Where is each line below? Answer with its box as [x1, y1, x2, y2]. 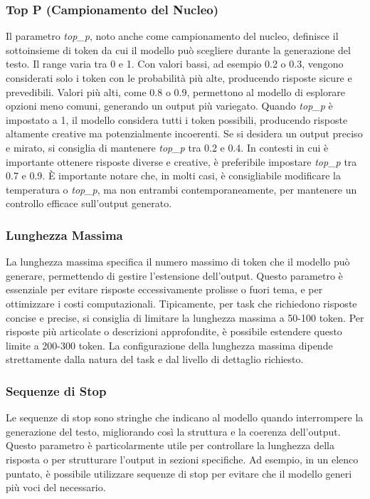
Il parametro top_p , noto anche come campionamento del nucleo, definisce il [6, 28, 339, 43]
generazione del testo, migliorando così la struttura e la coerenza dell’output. [6, 424, 341, 438]
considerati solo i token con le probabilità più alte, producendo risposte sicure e [6, 70, 352, 85]
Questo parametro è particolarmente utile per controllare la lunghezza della [6, 438, 334, 453]
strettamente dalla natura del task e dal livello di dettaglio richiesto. [6, 352, 304, 367]
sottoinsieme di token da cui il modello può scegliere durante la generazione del [6, 42, 351, 57]
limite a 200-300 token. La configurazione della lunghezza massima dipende [6, 337, 333, 352]
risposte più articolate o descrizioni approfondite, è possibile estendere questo [6, 324, 342, 339]
